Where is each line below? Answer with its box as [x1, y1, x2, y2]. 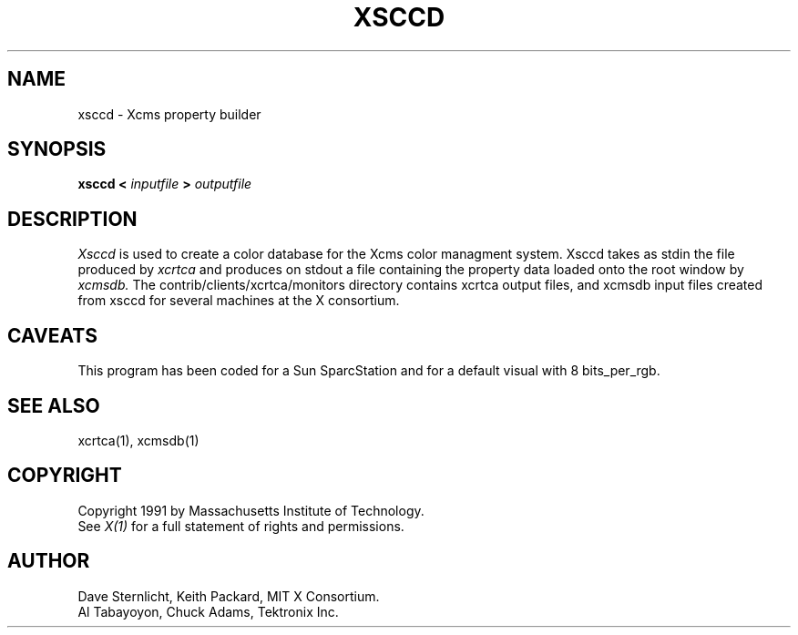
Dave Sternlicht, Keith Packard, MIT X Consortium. [77, 588, 380, 604]
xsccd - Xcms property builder [77, 106, 261, 122]
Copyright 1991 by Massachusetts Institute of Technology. [77, 502, 425, 518]
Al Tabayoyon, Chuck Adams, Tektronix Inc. [77, 603, 339, 620]
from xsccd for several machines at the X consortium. [77, 292, 400, 309]
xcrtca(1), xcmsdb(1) [77, 432, 199, 448]
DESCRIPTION [7, 207, 138, 230]
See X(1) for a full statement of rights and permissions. [77, 517, 404, 534]
